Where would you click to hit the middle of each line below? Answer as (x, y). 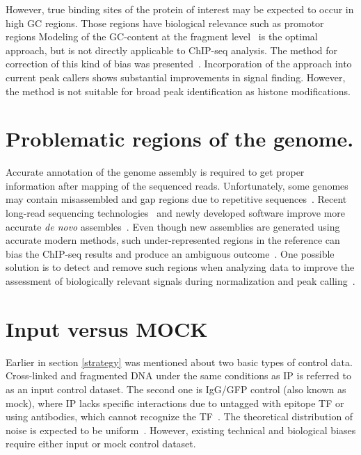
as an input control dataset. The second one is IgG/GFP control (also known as (176, 389)
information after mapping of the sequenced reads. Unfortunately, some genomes (177, 185)
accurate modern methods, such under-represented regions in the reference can (173, 240)
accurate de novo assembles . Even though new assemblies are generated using (173, 226)
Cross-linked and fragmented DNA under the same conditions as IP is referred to (178, 375)
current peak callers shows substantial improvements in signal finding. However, (176, 77)
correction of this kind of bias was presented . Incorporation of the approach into (179, 64)
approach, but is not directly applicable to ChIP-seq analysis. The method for (172, 50)
